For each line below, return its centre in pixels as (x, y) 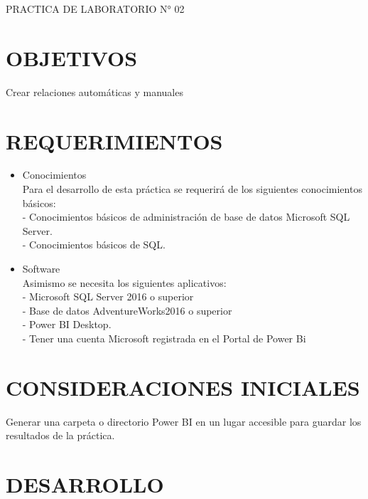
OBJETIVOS (72, 57)
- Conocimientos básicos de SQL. (94, 245)
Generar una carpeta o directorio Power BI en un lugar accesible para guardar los (184, 421)
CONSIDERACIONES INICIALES (183, 387)
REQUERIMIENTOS (114, 141)
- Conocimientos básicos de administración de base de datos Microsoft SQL (186, 217)
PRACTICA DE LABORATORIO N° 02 (95, 9)
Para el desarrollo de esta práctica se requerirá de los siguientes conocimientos (192, 189)
